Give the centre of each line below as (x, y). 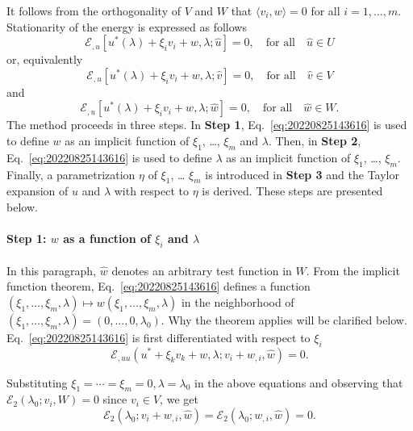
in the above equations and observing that (299, 382)
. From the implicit (353, 270)
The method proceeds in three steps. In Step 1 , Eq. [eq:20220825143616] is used (207, 125)
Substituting (37, 382)
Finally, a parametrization (71, 174)
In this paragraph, (52, 270)
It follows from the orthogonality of (94, 10)
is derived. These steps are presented (292, 191)
